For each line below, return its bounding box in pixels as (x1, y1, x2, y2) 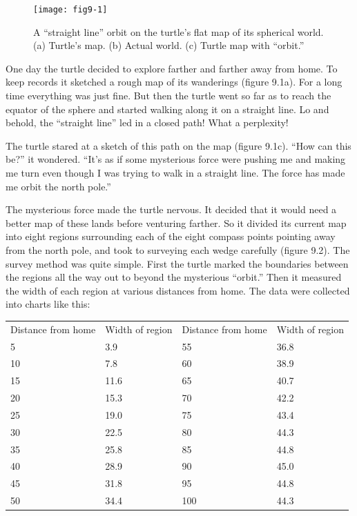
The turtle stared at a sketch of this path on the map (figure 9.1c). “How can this (6, 138, 351, 152)
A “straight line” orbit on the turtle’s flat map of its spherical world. (33, 24, 324, 39)
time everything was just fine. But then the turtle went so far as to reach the (6, 88, 331, 103)
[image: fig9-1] (33, 5, 108, 14)
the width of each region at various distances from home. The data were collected (6, 283, 350, 297)
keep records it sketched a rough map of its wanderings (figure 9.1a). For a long (6, 75, 342, 89)
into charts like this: (6, 297, 90, 311)
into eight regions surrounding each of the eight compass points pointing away (6, 229, 336, 244)
